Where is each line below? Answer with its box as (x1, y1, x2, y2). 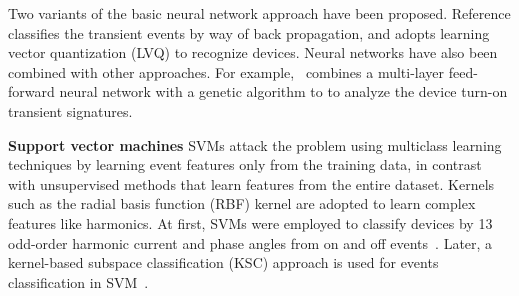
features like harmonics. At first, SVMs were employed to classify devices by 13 (8, 212, 493, 233)
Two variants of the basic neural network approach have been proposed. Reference (8, 3, 511, 23)
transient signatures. (8, 100, 133, 121)
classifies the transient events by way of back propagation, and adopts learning (8, 22, 490, 43)
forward (8, 81, 55, 102)
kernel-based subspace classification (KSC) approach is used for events (8, 252, 439, 273)
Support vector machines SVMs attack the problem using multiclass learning (8, 134, 502, 155)
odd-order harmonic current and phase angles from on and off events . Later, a (8, 232, 493, 253)
